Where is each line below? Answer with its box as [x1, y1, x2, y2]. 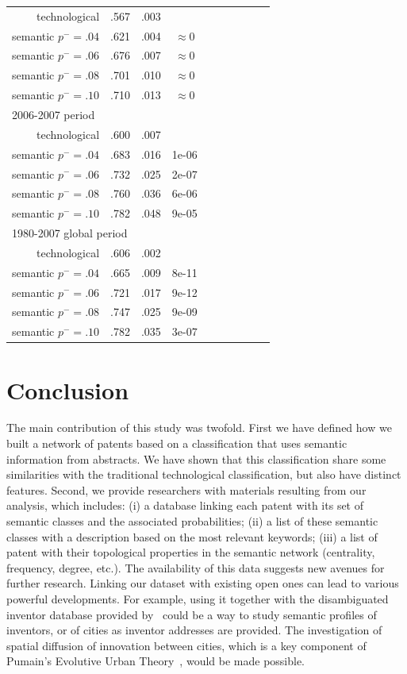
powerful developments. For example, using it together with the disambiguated [6, 591, 389, 607]
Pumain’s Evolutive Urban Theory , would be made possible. [6, 653, 305, 669]
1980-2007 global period [12, 225, 128, 241]
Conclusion [6, 373, 129, 406]
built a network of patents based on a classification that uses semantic [6, 435, 347, 452]
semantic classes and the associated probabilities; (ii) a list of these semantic [6, 513, 378, 530]
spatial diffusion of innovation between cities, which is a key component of [6, 637, 367, 653]
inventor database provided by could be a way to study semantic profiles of [6, 606, 377, 622]
